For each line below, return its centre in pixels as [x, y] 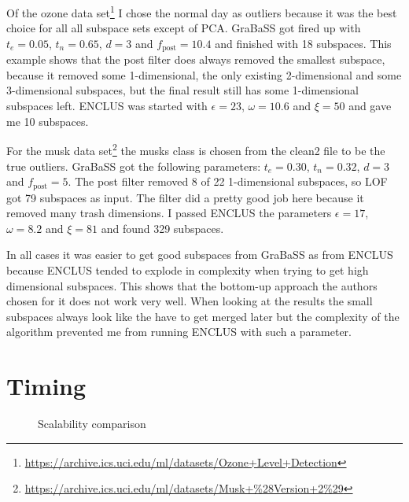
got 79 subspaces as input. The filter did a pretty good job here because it [185, 197]
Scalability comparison [92, 424]
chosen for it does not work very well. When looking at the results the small [190, 301]
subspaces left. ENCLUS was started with [107, 106]
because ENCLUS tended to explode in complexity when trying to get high [188, 269]
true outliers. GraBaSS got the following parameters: [134, 166]
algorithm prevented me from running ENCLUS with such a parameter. [179, 332]
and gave [370, 106]
